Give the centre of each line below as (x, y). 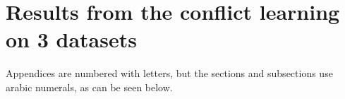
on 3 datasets (71, 39)
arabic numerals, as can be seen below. (89, 87)
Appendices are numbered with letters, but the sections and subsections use (169, 73)
